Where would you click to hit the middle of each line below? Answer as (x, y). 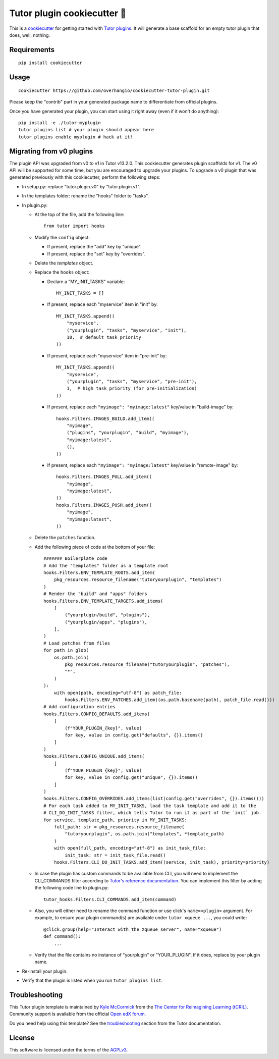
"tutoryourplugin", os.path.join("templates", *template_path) (145, 834)
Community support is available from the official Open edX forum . (78, 1014)
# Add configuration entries (79, 707)
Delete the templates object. (64, 263)
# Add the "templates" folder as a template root (106, 566)
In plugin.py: (35, 205)
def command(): (62, 937)
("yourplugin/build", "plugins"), (107, 615)
